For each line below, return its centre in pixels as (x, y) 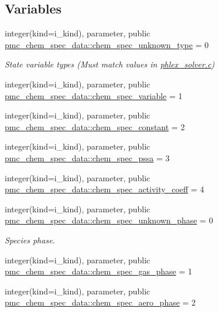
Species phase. (30, 240)
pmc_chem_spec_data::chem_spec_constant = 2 (95, 126)
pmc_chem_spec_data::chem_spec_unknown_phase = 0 (109, 220)
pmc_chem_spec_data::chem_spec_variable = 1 (94, 95)
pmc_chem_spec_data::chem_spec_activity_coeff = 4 (105, 189)
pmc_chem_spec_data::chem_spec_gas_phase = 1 (98, 271)
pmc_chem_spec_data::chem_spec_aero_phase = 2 (100, 302)
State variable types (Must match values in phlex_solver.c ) (110, 64)
